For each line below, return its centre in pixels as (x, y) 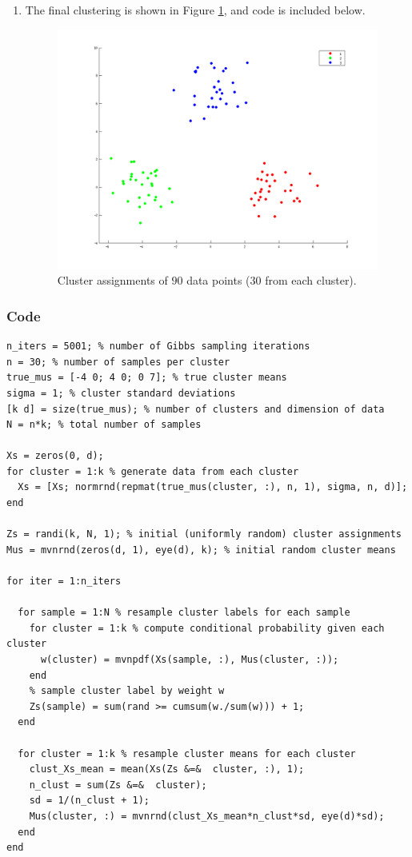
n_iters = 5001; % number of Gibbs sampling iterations (158, 347)
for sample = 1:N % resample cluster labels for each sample (184, 613)
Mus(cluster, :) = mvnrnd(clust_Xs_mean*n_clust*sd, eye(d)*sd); (207, 816)
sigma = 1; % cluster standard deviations (121, 393)
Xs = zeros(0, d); (55, 456)
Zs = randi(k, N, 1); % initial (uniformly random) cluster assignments (204, 534)
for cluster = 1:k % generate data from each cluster (153, 471)
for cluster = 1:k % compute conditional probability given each (207, 628)
